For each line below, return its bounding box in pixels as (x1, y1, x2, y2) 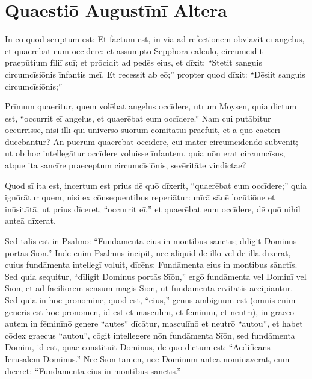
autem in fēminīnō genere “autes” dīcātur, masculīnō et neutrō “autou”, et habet (5, 317, 303, 330)
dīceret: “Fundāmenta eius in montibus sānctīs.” (5, 364, 181, 377)
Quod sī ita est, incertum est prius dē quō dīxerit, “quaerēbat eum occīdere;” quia (5, 179, 307, 191)
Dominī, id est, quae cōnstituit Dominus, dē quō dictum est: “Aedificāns (5, 340, 271, 353)
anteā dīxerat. (5, 214, 56, 227)
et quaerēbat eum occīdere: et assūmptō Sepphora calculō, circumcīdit (5, 44, 263, 57)
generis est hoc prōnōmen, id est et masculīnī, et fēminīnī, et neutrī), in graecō (5, 305, 295, 318)
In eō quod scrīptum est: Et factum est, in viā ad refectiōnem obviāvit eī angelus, (5, 32, 305, 45)
